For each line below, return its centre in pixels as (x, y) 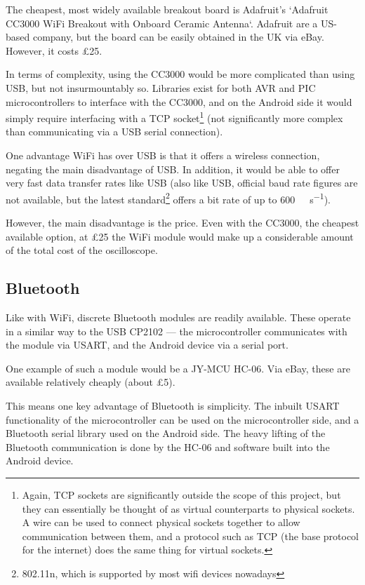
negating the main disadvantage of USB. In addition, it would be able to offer (173, 169)
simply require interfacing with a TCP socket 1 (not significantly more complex (174, 117)
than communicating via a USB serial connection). (114, 132)
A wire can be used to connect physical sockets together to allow (161, 522)
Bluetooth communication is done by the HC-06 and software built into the (168, 446)
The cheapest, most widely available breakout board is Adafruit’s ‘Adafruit (167, 9)
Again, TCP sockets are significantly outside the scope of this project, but (181, 494)
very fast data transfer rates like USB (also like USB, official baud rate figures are (182, 183)
